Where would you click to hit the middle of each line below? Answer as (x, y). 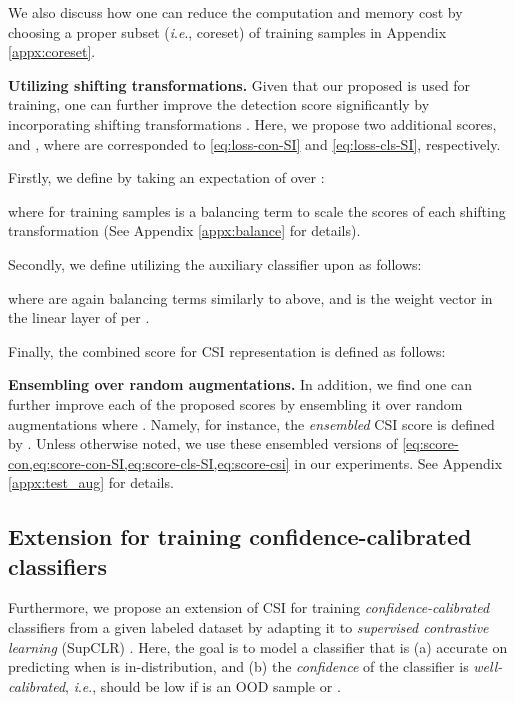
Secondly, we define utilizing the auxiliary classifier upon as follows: (215, 263)
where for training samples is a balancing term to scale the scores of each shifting (257, 210)
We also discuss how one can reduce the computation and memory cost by (235, 12)
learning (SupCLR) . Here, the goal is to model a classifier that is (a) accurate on (258, 646)
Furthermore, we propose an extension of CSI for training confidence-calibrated (249, 607)
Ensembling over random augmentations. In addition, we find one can (240, 384)
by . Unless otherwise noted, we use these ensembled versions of (203, 443)
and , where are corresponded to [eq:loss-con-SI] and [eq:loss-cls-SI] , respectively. (254, 143)
